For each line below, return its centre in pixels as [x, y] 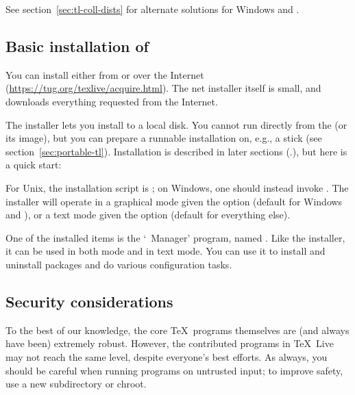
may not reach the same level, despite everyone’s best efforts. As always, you [167, 356]
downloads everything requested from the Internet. [112, 101]
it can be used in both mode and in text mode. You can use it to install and [166, 251]
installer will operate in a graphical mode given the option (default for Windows [174, 201]
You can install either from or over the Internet [105, 74]
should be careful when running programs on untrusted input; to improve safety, [174, 370]
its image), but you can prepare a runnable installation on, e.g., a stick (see [164, 138]
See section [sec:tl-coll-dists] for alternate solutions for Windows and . [152, 9]
